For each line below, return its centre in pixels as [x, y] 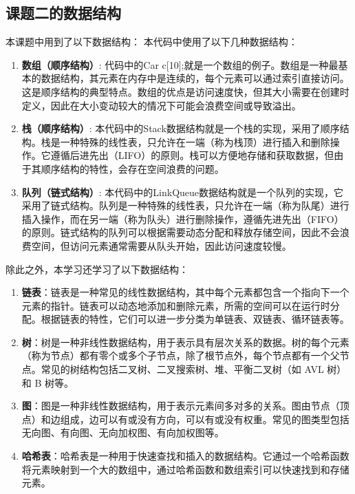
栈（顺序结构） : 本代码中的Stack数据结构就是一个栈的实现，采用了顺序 [181, 128]
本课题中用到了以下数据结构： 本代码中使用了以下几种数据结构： [152, 42]
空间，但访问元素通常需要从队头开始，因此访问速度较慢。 [161, 245]
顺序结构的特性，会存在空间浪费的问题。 [132, 168]
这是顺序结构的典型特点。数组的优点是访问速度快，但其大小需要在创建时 [185, 91]
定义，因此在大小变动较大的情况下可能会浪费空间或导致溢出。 [161, 105]
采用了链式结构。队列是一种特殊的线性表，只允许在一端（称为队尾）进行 [185, 205]
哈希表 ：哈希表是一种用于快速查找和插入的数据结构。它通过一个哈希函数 [185, 456]
